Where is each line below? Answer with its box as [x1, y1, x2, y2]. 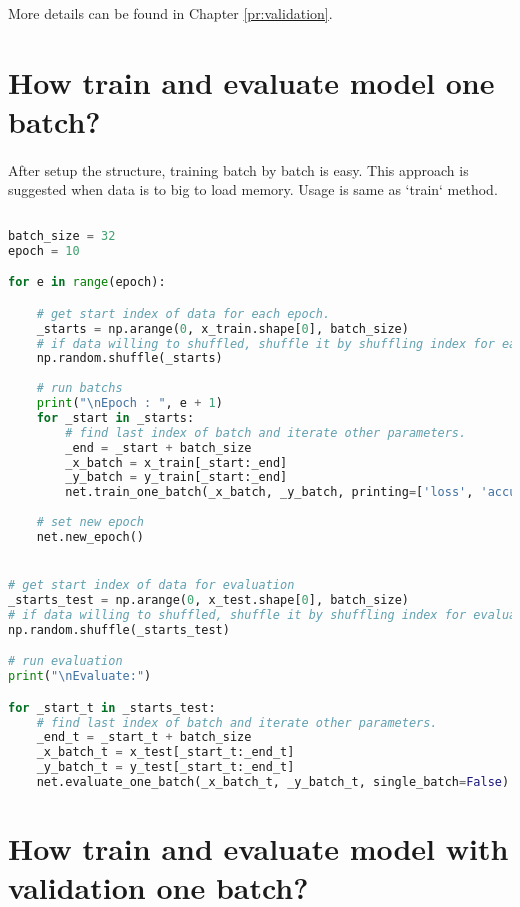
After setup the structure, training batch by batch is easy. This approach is [8, 159, 469, 180]
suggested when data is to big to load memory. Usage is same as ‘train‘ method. [8, 179, 498, 200]
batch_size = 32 [8, 228, 116, 243]
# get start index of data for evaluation [8, 578, 295, 593]
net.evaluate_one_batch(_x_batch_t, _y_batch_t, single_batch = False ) [36, 775, 510, 789]
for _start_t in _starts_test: [8, 700, 216, 715]
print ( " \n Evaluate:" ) [8, 669, 152, 684]
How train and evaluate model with [8, 828, 509, 869]
